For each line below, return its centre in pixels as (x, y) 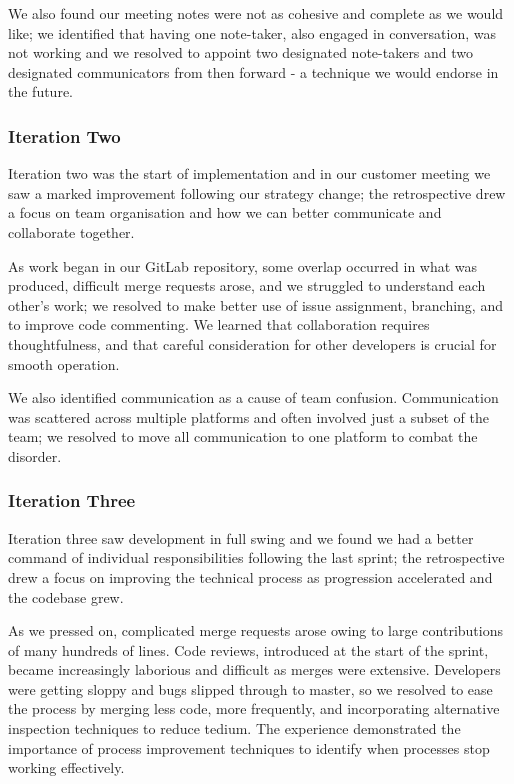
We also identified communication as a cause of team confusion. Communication (253, 397)
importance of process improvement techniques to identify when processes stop (249, 747)
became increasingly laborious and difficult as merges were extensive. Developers (254, 669)
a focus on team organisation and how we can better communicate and (225, 212)
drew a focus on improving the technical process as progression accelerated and (250, 576)
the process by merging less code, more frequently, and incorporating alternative (254, 708)
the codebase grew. (66, 596)
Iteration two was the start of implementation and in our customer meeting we (249, 173)
